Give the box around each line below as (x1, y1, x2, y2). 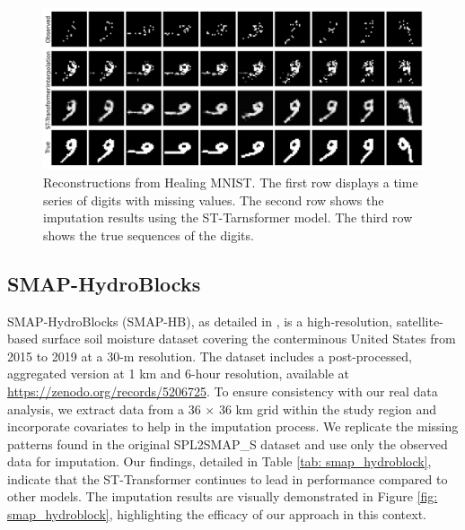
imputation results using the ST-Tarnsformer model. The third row (43, 208, 413, 227)
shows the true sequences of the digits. (43, 225, 254, 244)
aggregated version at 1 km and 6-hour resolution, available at (7, 364, 350, 383)
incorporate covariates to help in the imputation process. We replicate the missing (7, 417, 459, 436)
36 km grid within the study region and (218, 399, 436, 418)
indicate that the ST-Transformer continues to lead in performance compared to (7, 469, 448, 488)
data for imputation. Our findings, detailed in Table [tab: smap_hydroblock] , (7, 452, 432, 471)
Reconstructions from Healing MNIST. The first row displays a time (43, 172, 418, 191)
